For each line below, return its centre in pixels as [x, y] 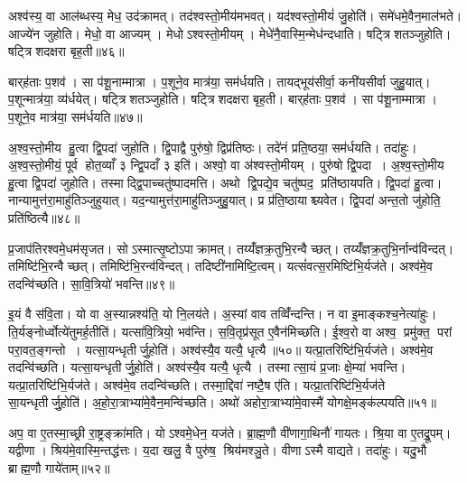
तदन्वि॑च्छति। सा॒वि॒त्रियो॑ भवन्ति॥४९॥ [92, 283]
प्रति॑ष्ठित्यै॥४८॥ [44, 217]
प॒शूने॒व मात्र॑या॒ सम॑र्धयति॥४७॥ [75, 116]
